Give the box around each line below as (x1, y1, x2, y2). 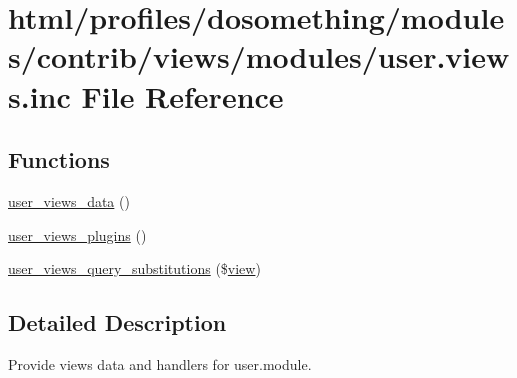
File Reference (81, 75, 284, 116)
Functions (8, 144, 110, 175)
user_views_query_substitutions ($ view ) (8, 258, 261, 279)
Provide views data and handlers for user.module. (8, 353, 312, 374)
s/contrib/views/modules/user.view (8, 36, 510, 77)
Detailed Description (8, 307, 227, 338)
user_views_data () (8, 190, 130, 211)
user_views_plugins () (8, 224, 147, 245)
